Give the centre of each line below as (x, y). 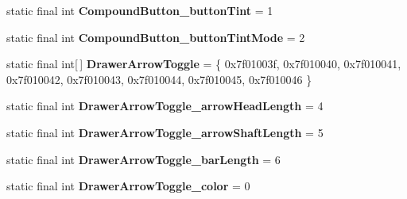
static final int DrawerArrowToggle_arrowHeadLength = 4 (165, 106)
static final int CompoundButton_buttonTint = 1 (140, 10)
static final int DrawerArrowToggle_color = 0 (128, 186)
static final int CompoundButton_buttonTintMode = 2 (156, 37)
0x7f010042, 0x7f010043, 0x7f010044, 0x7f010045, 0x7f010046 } (159, 79)
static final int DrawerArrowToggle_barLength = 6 (143, 159)
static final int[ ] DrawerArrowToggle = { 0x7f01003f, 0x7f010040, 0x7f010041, (204, 64)
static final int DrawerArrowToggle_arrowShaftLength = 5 (165, 132)
